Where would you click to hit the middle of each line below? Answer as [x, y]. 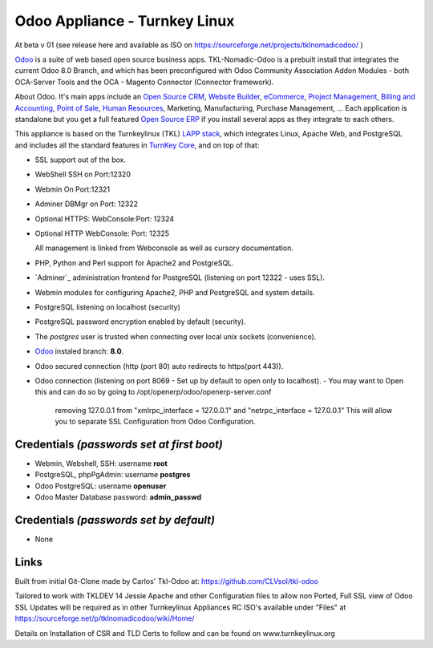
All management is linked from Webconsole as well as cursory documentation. [164, 248]
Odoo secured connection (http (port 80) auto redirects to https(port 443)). [159, 366]
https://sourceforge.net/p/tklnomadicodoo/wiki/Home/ [105, 618]
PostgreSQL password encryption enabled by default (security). [140, 322]
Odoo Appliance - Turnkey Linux [125, 21]
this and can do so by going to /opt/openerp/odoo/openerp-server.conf [153, 392]
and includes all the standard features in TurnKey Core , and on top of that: [137, 145]
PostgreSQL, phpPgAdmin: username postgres [113, 475]
